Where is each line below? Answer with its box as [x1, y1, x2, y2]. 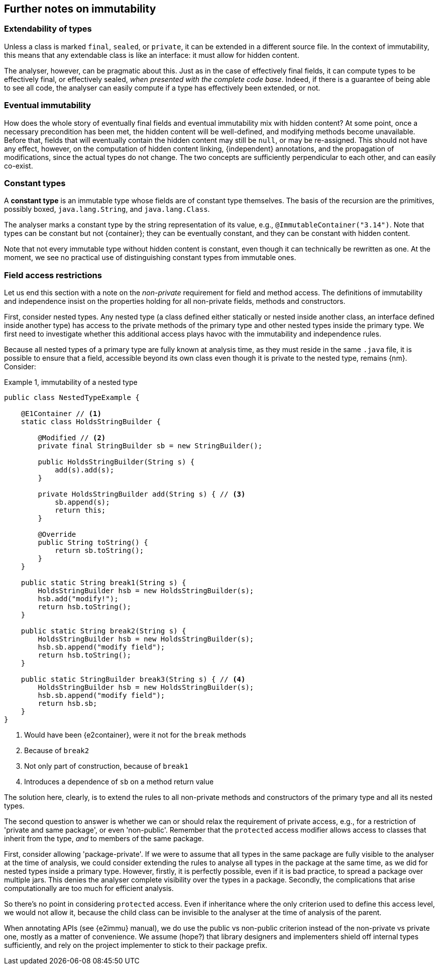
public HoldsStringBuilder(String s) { [38, 458, 195, 466]
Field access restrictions [4, 270, 102, 280]
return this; [55, 506, 106, 515]
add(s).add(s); [55, 466, 115, 474]
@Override [38, 530, 76, 539]
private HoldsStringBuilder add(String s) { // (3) [38, 490, 246, 499]
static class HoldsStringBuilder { [21, 418, 161, 426]
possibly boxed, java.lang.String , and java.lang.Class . [4, 205, 210, 214]
